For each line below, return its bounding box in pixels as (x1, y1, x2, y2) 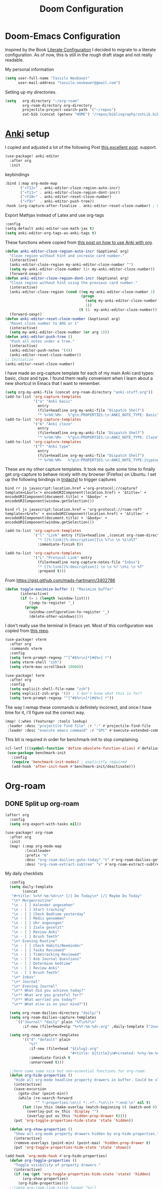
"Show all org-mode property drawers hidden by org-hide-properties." (14, 1131, 160, 1136)
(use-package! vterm (5, 637, 47, 642)
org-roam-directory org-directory (22, 103, 92, 108)
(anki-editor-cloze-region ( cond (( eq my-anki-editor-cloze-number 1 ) (9, 289, 155, 294)
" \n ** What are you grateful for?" (11, 993, 83, 997)
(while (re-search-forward (17, 1095, 73, 1100)
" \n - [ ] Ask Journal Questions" (11, 957, 81, 962)
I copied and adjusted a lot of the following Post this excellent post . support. (5, 145, 157, 150)
